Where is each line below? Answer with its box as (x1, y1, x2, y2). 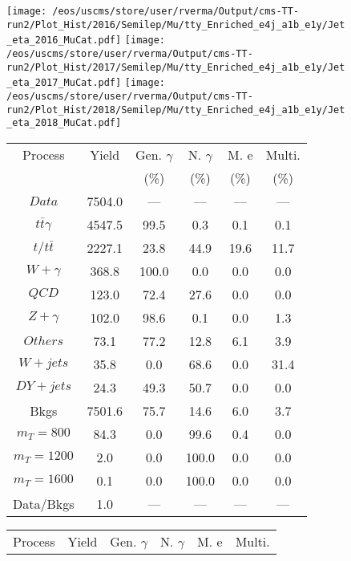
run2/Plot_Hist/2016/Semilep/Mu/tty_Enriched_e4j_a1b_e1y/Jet (6, 18, 345, 30)
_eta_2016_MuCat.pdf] (6, 35, 122, 47)
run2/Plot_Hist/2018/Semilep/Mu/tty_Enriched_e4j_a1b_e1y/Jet (6, 104, 345, 116)
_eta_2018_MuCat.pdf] (6, 117, 122, 129)
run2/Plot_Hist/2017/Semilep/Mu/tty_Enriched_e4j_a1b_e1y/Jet (6, 61, 345, 73)
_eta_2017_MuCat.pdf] (6, 77, 122, 89)
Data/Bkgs (13, 494, 75, 513)
